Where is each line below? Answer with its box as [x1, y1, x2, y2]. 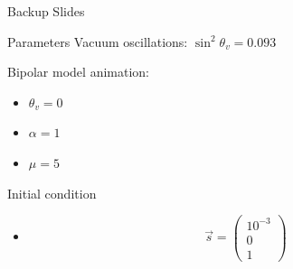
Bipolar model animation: [7, 62, 149, 81]
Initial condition [7, 183, 97, 202]
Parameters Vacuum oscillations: [7, 32, 188, 51]
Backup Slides [7, 2, 85, 20]
